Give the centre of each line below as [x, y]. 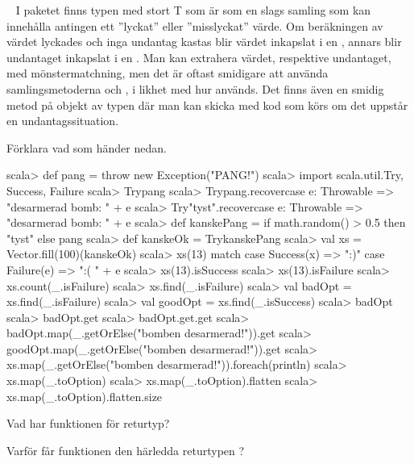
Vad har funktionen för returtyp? [88, 423]
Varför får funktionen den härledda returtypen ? [126, 450]
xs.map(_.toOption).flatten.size [85, 396]
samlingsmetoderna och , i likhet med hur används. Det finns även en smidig [195, 88]
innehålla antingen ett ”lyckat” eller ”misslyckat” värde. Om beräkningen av [195, 25]
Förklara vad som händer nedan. [87, 147]
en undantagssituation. [63, 121]
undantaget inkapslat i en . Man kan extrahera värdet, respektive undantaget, [199, 57]
